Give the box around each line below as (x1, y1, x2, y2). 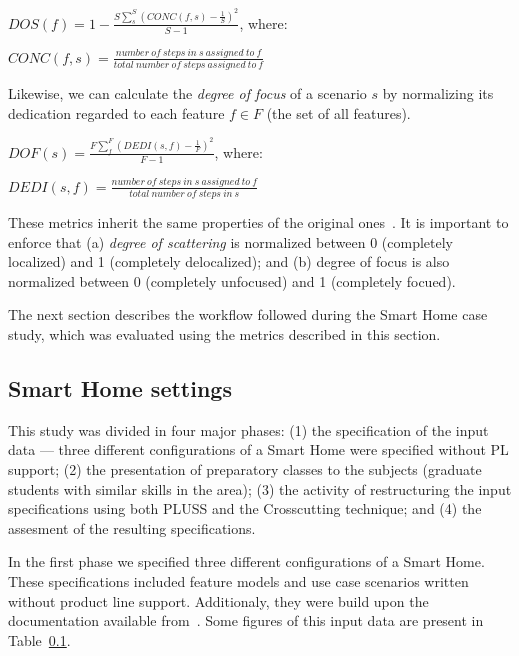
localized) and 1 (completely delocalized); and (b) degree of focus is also (8, 251, 450, 272)
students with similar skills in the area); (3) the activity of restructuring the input (8, 478, 512, 499)
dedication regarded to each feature (8, 102, 225, 123)
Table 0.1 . (8, 629, 71, 650)
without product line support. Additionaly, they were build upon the (8, 590, 429, 611)
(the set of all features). (266, 102, 411, 123)
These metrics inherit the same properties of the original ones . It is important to (8, 212, 509, 232)
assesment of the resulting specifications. (8, 517, 256, 538)
